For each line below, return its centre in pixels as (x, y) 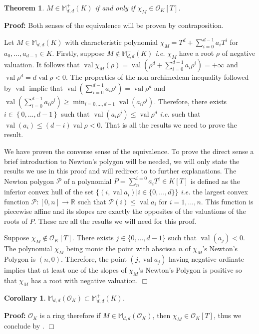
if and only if (115, 7)
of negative (239, 53)
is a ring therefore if (70, 315)
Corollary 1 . (25, 297)
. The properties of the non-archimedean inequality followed (157, 77)
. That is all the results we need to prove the (169, 124)
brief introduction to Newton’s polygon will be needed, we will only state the (122, 161)
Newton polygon (29, 181)
